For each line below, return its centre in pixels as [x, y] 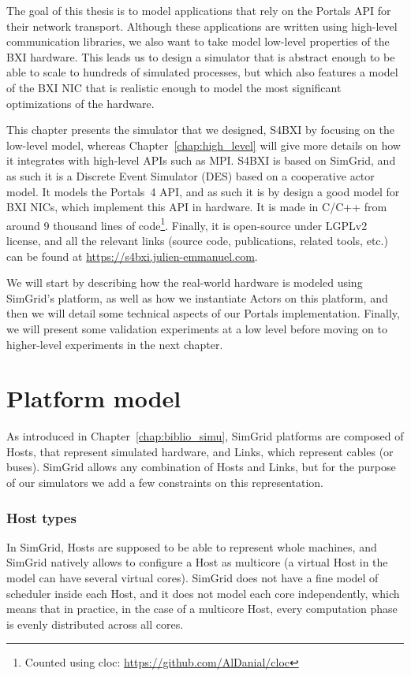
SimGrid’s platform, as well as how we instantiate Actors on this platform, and [197, 297]
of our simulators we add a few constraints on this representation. [165, 483]
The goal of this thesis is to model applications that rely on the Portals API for [199, 10]
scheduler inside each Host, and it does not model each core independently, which [203, 593]
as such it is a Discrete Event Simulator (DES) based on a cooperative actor [191, 175]
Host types [41, 517]
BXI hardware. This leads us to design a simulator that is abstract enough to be [201, 56]
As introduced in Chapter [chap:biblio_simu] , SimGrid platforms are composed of [205, 436]
